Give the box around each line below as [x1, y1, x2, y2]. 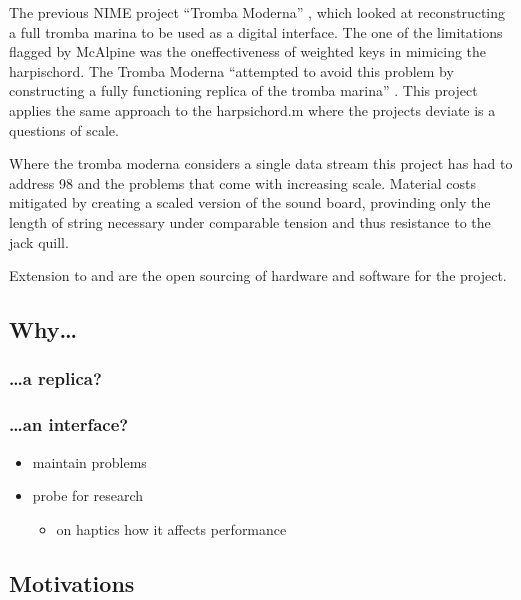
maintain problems [32, 451, 147, 472]
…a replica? [9, 366, 102, 391]
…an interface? [9, 412, 129, 437]
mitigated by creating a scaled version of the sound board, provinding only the [9, 192, 491, 213]
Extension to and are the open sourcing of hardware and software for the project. [9, 265, 507, 286]
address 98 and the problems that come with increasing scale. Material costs [9, 172, 476, 193]
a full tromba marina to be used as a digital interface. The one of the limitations [9, 21, 503, 42]
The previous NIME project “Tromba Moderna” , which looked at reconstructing [9, 2, 506, 22]
